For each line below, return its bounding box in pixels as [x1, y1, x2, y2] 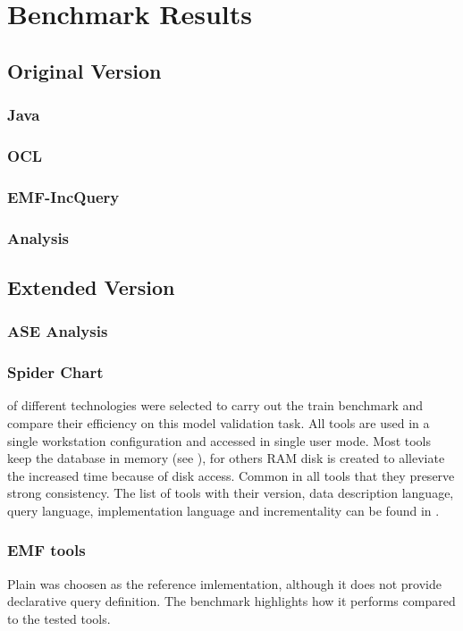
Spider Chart [7, 361, 104, 383]
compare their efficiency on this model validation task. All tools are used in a [7, 413, 430, 432]
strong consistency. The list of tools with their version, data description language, [7, 484, 454, 502]
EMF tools [7, 539, 86, 561]
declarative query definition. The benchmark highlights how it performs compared [7, 592, 456, 610]
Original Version [7, 56, 162, 84]
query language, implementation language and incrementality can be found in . [7, 501, 440, 519]
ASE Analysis [7, 320, 108, 342]
